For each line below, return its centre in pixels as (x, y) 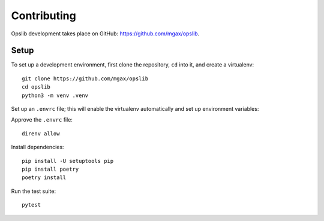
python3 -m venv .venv (55, 95)
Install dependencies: (37, 147)
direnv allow (41, 134)
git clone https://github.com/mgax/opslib (85, 78)
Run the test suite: (34, 191)
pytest (31, 205)
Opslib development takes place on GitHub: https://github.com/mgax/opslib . (105, 34)
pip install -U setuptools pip (68, 161)
